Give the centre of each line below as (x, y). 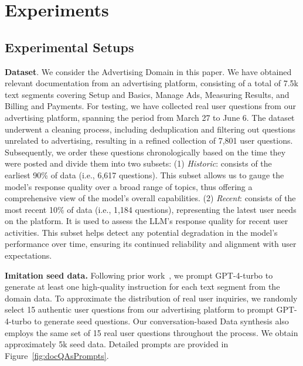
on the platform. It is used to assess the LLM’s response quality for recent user (147, 221)
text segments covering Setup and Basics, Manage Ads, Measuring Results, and (147, 94)
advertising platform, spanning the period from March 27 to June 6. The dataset (150, 117)
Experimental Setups (69, 47)
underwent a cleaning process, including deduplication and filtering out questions (150, 129)
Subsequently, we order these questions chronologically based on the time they (145, 152)
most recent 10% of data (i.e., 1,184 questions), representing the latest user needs (151, 209)
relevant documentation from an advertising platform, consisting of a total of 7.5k (151, 83)
